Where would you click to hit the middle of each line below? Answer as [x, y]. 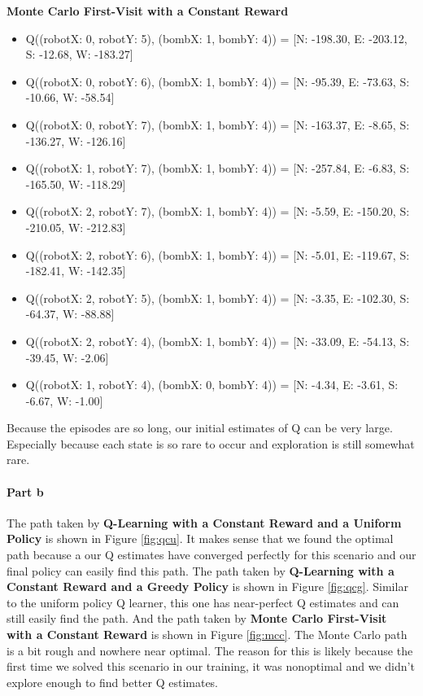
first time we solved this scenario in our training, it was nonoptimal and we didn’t [211, 666]
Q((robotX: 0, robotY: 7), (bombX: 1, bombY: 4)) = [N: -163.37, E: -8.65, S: [218, 124]
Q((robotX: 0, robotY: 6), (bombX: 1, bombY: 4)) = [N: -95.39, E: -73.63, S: [218, 81]
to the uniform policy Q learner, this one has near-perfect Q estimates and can [203, 602]
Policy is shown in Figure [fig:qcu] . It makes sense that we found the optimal [200, 538]
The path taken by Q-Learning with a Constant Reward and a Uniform [204, 522]
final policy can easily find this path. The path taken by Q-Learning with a [201, 570]
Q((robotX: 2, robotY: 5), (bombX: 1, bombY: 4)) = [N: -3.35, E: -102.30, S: [218, 298]
